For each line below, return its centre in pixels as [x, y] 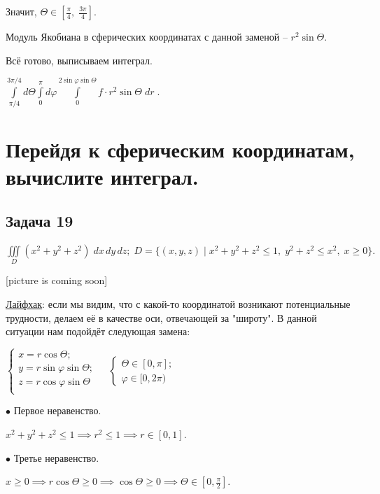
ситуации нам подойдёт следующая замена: [98, 331]
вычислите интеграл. [102, 176]
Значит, [21, 11]
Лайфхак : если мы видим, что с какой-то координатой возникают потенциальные [178, 304]
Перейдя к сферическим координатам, [180, 149]
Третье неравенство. [56, 457]
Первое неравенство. [57, 410]
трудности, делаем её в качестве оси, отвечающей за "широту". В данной [161, 317]
